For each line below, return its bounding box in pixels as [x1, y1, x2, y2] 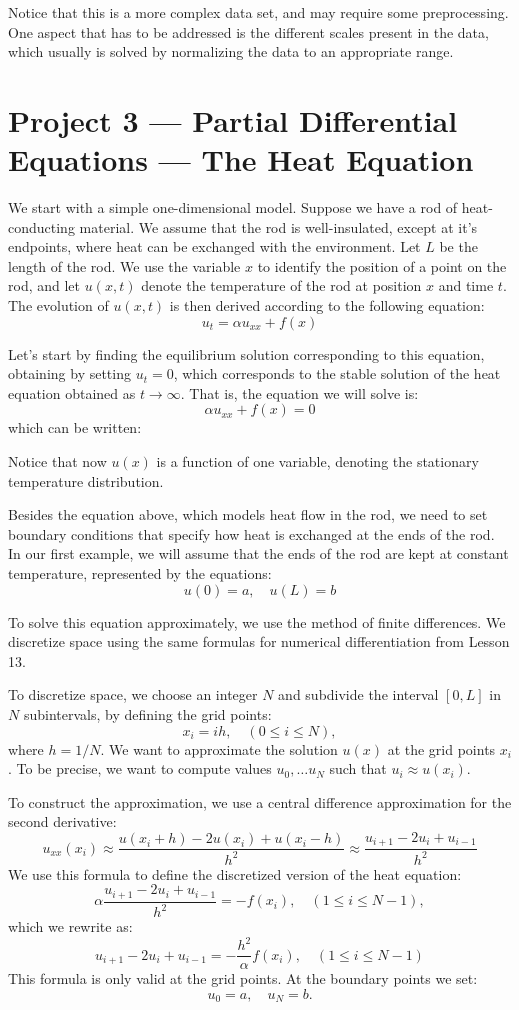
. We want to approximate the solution [100, 738, 338, 759]
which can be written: [8, 417, 142, 438]
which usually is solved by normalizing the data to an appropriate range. [8, 41, 454, 62]
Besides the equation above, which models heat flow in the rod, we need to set [8, 504, 488, 525]
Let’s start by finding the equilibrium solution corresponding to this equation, [8, 343, 485, 364]
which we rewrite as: [8, 916, 133, 937]
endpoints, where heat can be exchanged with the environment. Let [8, 236, 421, 257]
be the [439, 236, 478, 257]
